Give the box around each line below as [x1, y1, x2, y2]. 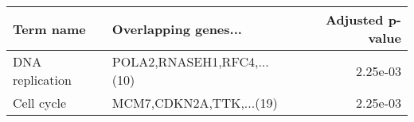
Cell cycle [13, 93, 67, 112]
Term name [13, 19, 86, 38]
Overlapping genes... [111, 19, 242, 38]
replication [13, 71, 72, 89]
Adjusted [325, 10, 384, 29]
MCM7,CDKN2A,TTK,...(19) [111, 93, 278, 112]
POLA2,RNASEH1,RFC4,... [111, 52, 269, 71]
